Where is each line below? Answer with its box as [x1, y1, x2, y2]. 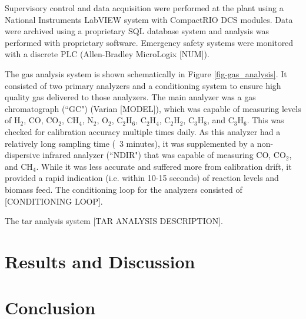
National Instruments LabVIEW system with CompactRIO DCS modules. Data [5, 13, 293, 25]
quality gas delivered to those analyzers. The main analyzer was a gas [5, 91, 256, 103]
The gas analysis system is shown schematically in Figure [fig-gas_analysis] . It [5, 67, 287, 80]
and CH [5, 160, 33, 172]
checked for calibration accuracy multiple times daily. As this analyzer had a [5, 125, 281, 137]
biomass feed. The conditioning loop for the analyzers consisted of [5, 183, 242, 195]
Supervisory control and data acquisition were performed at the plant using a [5, 2, 284, 14]
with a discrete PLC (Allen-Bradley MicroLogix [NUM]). [5, 48, 209, 60]
